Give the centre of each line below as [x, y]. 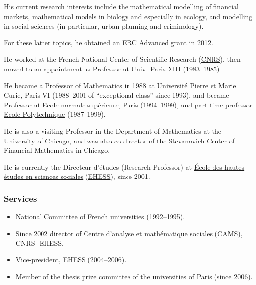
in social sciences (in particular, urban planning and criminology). [104, 26]
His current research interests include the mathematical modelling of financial [121, 6]
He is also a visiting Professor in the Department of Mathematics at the [113, 130]
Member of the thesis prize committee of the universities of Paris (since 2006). [134, 276]
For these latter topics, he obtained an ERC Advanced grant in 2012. [108, 42]
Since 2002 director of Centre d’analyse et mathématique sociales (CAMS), [129, 233]
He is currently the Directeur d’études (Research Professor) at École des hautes [124, 166]
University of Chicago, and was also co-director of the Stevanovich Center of [120, 140]
